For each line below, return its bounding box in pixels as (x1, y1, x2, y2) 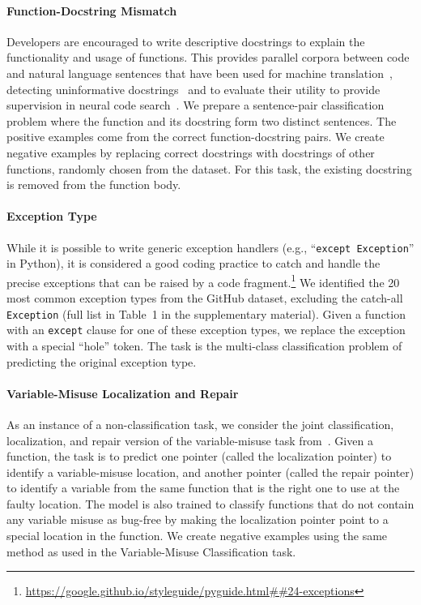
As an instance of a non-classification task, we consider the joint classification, (6, 415, 394, 432)
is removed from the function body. (6, 176, 181, 193)
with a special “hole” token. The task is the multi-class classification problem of (6, 337, 402, 354)
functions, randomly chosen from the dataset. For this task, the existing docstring (6, 160, 412, 177)
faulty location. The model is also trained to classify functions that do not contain (6, 495, 415, 512)
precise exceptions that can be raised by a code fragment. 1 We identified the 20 (6, 271, 400, 290)
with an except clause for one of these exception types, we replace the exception (6, 321, 406, 338)
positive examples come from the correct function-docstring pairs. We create (6, 128, 385, 145)
